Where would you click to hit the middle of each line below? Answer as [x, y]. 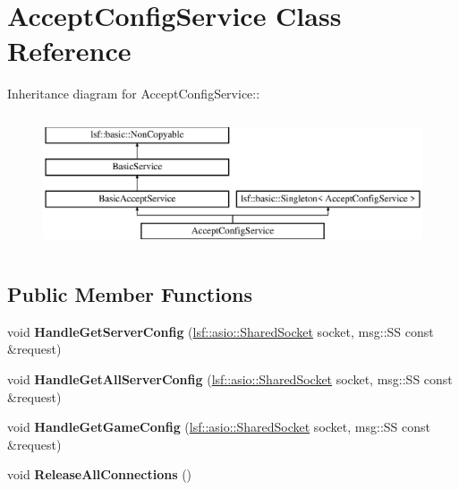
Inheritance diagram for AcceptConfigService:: [134, 94]
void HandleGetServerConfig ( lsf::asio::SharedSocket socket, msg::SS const [221, 331]
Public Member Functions [130, 294]
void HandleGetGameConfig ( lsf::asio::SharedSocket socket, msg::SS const [219, 427]
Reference [69, 51]
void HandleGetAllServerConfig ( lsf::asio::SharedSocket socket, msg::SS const [230, 379]
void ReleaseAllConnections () [100, 474]
